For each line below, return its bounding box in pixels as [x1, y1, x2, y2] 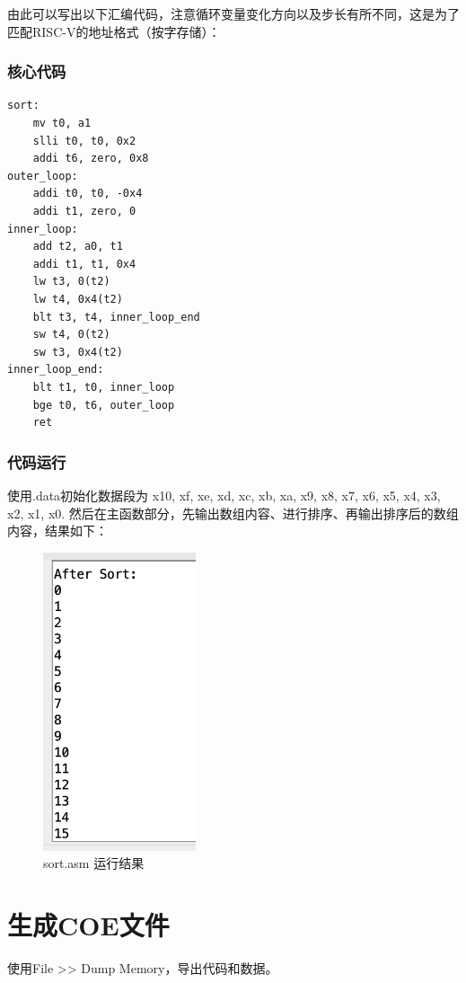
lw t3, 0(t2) [32, 275, 110, 288]
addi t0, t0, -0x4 [32, 187, 143, 200]
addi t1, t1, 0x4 [32, 257, 136, 270]
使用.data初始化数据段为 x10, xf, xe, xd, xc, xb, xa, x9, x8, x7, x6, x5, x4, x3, [7, 485, 441, 504]
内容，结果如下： [7, 521, 108, 540]
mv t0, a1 [32, 117, 92, 129]
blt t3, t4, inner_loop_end [32, 310, 200, 323]
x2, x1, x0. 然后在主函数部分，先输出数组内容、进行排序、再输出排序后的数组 [7, 503, 459, 522]
